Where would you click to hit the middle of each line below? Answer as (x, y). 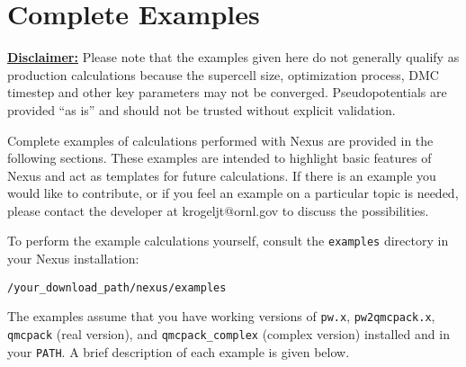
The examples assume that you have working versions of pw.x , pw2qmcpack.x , (221, 316)
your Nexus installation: (73, 259)
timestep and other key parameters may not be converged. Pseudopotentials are (227, 92)
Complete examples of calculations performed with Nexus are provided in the (220, 140)
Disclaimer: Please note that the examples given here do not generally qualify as (233, 57)
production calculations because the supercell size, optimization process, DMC (223, 74)
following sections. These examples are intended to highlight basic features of (220, 158)
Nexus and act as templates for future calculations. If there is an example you (222, 175)
